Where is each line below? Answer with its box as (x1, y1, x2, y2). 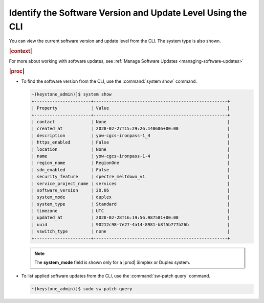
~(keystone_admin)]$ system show (31, 92, 112, 97)
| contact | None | (31, 119, 230, 124)
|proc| (9, 68, 24, 75)
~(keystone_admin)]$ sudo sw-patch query (31, 286, 132, 292)
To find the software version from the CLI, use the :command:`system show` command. (21, 78, 198, 84)
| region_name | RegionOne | (31, 160, 230, 166)
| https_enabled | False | (31, 140, 230, 145)
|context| (9, 48, 32, 55)
